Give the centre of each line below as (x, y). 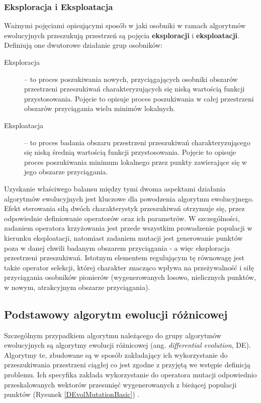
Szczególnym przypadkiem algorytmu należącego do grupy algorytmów (113, 335)
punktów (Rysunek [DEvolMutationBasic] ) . (72, 394)
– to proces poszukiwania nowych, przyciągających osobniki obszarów (131, 79)
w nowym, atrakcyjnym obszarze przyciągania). (77, 287)
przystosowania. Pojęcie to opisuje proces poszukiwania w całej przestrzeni (139, 98)
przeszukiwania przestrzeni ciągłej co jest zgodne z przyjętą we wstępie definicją (127, 365)
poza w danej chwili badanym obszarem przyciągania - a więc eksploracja (117, 247)
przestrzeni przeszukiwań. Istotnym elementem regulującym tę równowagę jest (124, 258)
